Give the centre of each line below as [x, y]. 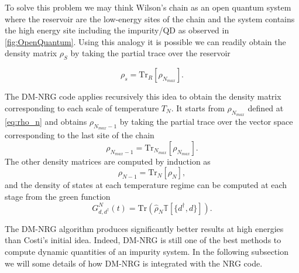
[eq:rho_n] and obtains [46, 121]
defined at [266, 108]
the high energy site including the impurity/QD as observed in [117, 30]
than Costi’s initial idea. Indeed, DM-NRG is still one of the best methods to [143, 240]
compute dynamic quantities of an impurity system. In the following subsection [147, 252]
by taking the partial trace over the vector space [206, 121]
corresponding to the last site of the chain [80, 135]
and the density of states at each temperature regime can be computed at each [146, 185]
